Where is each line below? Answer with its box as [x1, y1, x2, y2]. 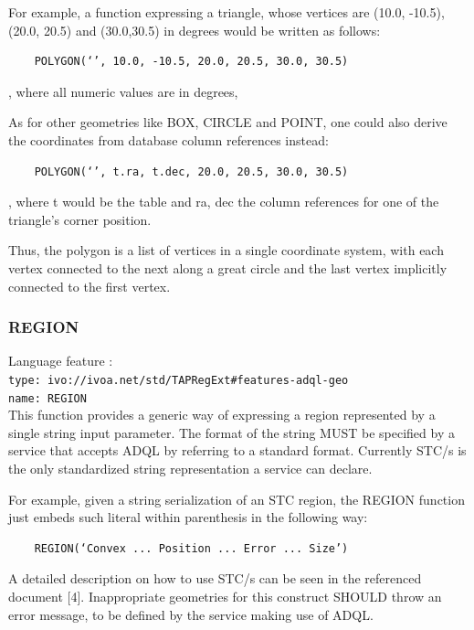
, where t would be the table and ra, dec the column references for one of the [8, 192, 439, 211]
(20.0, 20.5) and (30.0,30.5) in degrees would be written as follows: [8, 20, 381, 39]
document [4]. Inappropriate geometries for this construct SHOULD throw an [8, 587, 442, 605]
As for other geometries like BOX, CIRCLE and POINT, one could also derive [8, 112, 448, 132]
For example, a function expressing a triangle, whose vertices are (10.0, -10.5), [8, 3, 445, 21]
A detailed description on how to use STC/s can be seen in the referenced [8, 569, 422, 588]
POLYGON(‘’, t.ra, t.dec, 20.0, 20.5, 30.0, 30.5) [34, 165, 349, 178]
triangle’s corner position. [8, 209, 152, 229]
